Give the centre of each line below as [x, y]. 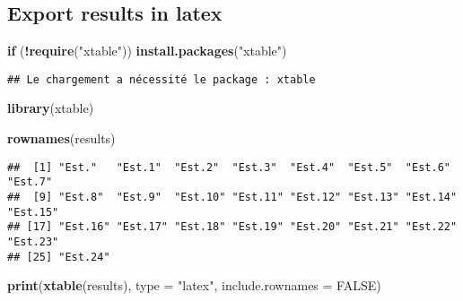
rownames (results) [61, 138]
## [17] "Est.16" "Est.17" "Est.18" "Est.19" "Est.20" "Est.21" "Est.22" [232, 227]
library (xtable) [51, 108]
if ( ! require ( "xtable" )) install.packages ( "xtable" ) [147, 51]
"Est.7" [30, 182]
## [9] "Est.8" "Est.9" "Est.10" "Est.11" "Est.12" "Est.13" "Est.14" [232, 197]
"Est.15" [33, 212]
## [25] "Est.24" [59, 257]
